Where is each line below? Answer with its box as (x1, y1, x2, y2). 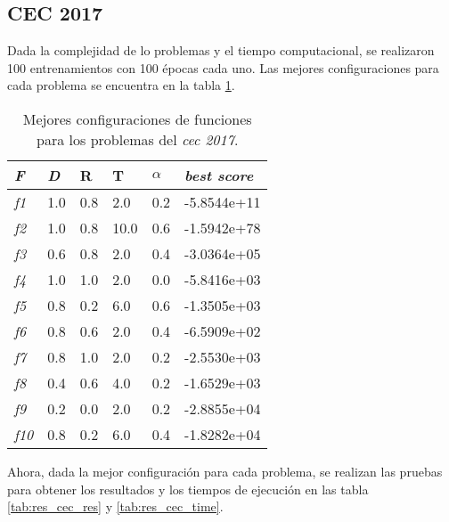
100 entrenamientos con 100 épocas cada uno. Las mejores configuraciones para (7, 58, 439, 77)
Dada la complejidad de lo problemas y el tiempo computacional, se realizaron (7, 41, 435, 60)
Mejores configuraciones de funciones (22, 108, 252, 129)
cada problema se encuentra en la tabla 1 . (7, 76, 235, 94)
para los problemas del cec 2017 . (37, 128, 239, 150)
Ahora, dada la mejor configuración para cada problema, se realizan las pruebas (7, 461, 443, 480)
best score (184, 164, 254, 185)
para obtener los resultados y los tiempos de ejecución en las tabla (7, 479, 369, 498)
